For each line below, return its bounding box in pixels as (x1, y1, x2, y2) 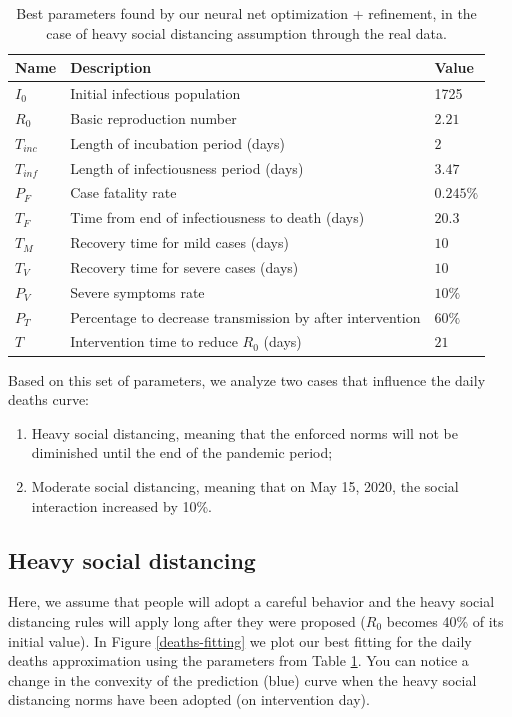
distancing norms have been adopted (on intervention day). (8, 689, 370, 710)
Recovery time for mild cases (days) (70, 232, 289, 253)
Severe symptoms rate (70, 281, 205, 302)
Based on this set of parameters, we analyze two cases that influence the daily (8, 369, 486, 390)
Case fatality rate (70, 182, 177, 203)
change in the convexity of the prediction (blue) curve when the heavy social (8, 669, 477, 690)
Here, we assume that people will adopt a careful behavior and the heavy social (8, 591, 495, 612)
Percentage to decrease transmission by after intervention (70, 306, 421, 327)
